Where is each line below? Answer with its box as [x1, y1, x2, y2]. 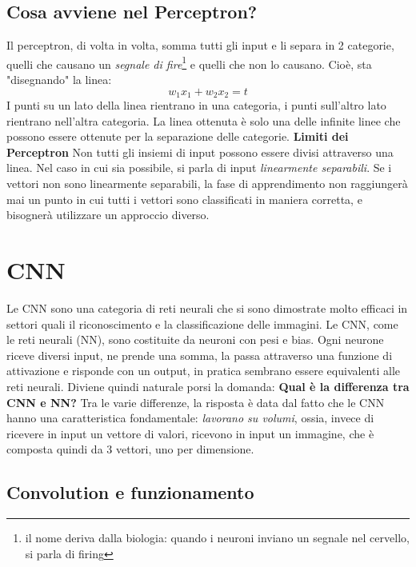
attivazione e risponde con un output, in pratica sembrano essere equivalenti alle [6, 362, 401, 379]
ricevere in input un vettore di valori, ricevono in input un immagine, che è [6, 425, 374, 441]
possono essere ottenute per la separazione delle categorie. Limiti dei [6, 128, 349, 145]
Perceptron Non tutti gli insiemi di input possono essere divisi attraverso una [6, 143, 394, 160]
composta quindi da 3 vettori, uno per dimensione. [6, 441, 254, 457]
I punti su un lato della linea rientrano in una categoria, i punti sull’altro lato [6, 97, 386, 114]
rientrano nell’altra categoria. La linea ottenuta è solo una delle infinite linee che [6, 112, 401, 129]
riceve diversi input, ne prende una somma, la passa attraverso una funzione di [6, 346, 393, 363]
